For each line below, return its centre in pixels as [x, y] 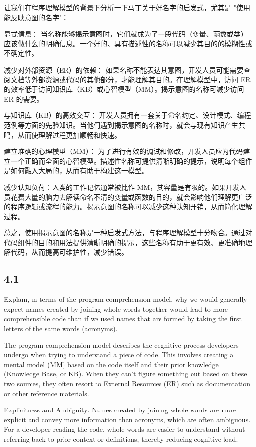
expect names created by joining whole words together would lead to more [116, 309]
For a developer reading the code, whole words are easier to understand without [125, 429]
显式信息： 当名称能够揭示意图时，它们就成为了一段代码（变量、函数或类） [126, 34]
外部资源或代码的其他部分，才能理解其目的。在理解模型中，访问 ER [141, 79]
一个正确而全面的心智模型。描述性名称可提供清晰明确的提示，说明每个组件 [131, 161]
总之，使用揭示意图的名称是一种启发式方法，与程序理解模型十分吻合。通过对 [128, 233]
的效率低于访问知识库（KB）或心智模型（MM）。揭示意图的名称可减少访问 [124, 89]
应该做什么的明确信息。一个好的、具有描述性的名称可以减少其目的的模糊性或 [128, 43]
